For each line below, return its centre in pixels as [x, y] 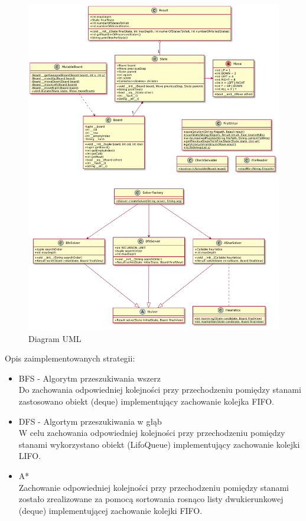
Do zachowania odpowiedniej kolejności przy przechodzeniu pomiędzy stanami [160, 390]
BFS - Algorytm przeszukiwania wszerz [89, 378]
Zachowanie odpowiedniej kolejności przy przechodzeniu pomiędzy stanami [154, 487]
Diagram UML [55, 338]
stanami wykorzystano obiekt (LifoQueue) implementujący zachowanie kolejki [159, 444]
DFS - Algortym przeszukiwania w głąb [90, 421]
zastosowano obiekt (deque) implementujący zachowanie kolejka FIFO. [146, 401]
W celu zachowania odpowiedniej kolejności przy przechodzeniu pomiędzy [152, 433]
